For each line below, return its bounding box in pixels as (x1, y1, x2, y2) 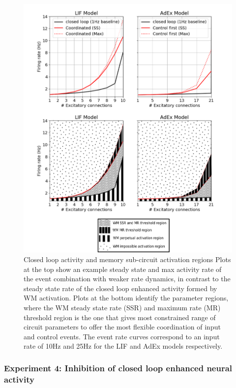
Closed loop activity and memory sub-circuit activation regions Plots (24, 254, 231, 265)
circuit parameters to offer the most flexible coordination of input (24, 322, 221, 332)
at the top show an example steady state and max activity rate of (24, 264, 222, 274)
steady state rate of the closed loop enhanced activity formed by (24, 283, 217, 293)
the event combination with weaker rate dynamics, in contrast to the (24, 273, 231, 284)
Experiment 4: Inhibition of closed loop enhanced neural (4, 361, 233, 374)
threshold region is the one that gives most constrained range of (24, 312, 216, 322)
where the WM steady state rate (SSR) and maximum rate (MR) (24, 302, 221, 312)
